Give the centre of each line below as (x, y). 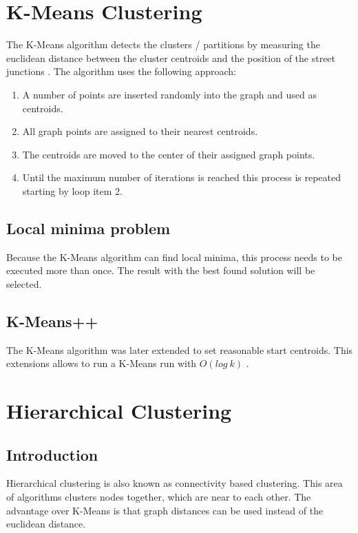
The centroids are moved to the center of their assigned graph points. (169, 154)
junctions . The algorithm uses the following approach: (122, 71)
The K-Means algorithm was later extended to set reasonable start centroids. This (180, 349)
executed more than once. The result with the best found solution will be (161, 270)
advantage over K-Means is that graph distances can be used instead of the (165, 510)
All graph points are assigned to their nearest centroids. (140, 131)
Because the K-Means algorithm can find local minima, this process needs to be (174, 257)
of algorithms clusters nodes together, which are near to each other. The (159, 497)
